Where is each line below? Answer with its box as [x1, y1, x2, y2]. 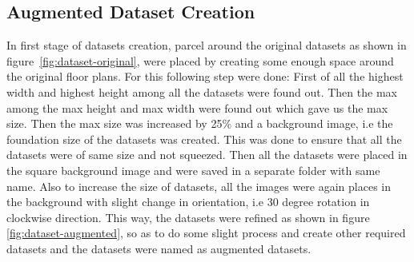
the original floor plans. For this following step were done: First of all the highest [6, 68, 404, 85]
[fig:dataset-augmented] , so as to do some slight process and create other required [6, 224, 406, 241]
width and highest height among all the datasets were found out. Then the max [6, 83, 397, 100]
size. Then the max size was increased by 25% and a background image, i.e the [6, 115, 393, 132]
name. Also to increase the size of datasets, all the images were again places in [6, 177, 392, 194]
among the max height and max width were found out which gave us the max [6, 99, 388, 116]
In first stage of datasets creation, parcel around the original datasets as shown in [6, 37, 407, 54]
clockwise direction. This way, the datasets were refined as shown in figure [6, 208, 370, 225]
